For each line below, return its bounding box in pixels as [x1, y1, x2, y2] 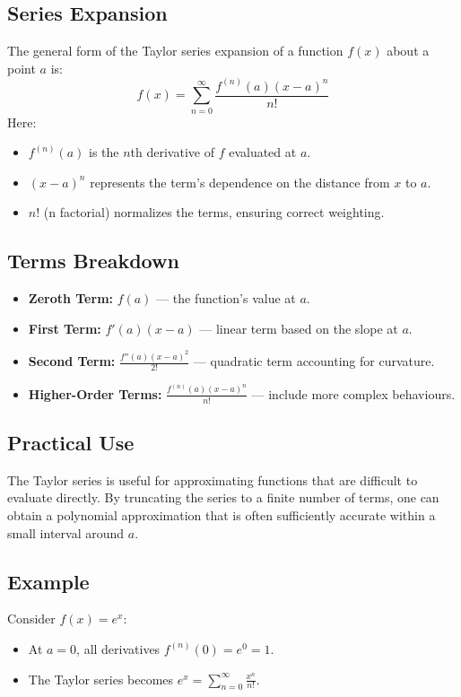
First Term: [28, 318, 101, 337]
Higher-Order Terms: [28, 384, 162, 403]
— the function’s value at [156, 289, 296, 308]
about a [387, 41, 430, 60]
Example [7, 567, 90, 595]
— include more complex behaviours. [251, 384, 456, 403]
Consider [7, 609, 56, 628]
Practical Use [7, 429, 135, 456]
